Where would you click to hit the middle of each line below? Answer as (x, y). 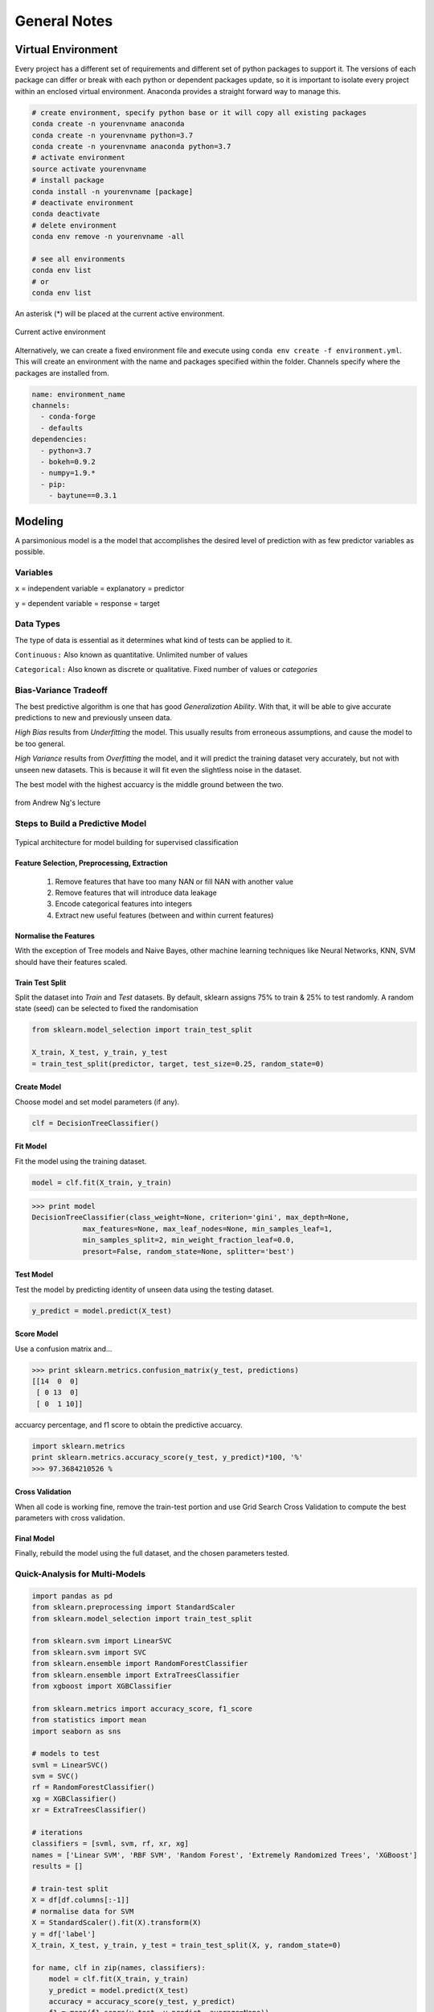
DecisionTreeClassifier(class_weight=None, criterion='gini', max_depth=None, (190, 1218)
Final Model (35, 1538)
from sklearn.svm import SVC (89, 1652)
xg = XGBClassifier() (74, 1798)
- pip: (53, 484)
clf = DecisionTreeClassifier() (96, 1123)
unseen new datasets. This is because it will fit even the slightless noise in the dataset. (158, 769)
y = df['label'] (64, 1934)
